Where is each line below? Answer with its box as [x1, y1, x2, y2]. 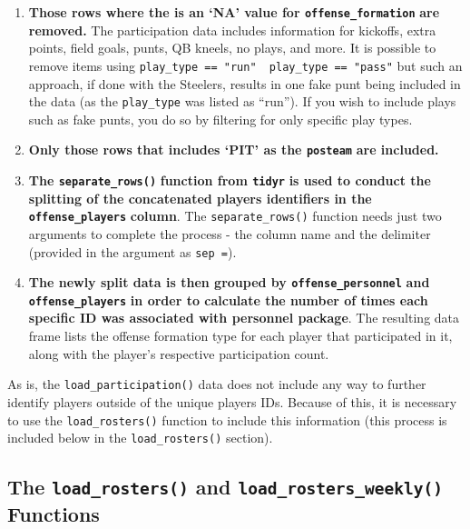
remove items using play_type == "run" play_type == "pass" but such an [28, 55, 463, 75]
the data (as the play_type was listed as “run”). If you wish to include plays [28, 92, 456, 111]
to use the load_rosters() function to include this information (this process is [7, 410, 447, 429]
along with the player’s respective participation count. [28, 344, 329, 363]
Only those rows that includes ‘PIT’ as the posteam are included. [28, 140, 439, 159]
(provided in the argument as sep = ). [28, 242, 237, 261]
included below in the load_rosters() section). [7, 428, 273, 447]
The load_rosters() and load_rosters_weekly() [7, 473, 444, 501]
